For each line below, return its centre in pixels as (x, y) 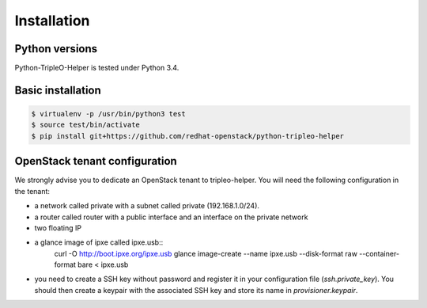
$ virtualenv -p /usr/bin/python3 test (108, 114)
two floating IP (58, 228)
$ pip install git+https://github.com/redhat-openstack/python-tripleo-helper (187, 136)
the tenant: (32, 191)
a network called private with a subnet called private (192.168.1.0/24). (147, 206)
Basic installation (58, 90)
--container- (379, 253)
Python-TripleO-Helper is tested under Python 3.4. (97, 68)
